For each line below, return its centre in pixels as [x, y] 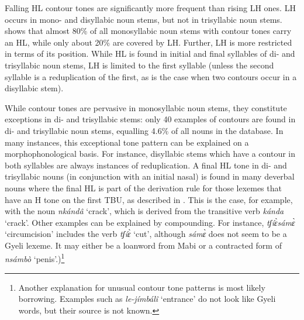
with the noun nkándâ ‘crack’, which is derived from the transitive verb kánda [144, 211]
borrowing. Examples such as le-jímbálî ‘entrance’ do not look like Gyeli [147, 299]
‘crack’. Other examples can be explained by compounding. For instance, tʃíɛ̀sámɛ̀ [150, 222]
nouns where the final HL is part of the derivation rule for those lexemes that [143, 187]
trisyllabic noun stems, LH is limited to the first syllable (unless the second [139, 65]
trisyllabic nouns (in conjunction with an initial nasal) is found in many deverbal [150, 176]
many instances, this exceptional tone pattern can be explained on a [127, 142]
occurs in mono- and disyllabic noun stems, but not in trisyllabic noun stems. [144, 19]
